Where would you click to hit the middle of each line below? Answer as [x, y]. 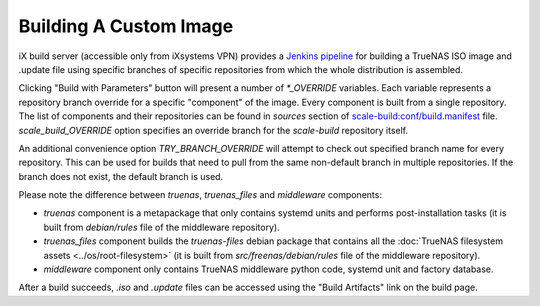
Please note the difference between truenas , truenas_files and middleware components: [200, 195]
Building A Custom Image [126, 26]
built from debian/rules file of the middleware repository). [161, 227]
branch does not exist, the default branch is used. [121, 176]
